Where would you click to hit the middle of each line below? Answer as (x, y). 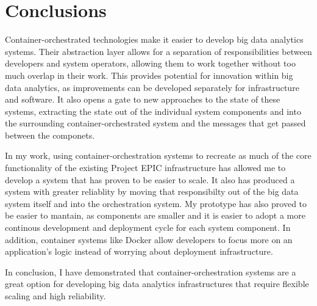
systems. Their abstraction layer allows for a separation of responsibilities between (158, 51)
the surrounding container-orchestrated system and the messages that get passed (155, 123)
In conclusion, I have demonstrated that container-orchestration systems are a (151, 271)
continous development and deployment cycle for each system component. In (148, 228)
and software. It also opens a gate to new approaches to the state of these (143, 99)
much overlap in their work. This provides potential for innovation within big (149, 75)
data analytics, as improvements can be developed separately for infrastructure (152, 87)
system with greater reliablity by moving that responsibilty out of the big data (152, 191)
